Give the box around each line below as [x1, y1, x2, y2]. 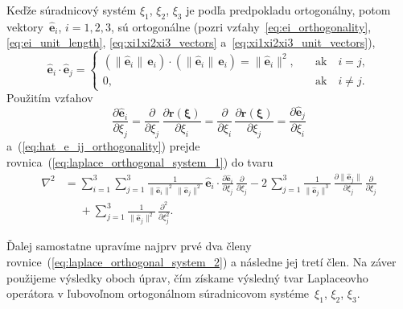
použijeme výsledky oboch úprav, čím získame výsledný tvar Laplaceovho [6, 269, 368, 286]
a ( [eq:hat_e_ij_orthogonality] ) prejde [6, 138, 200, 154]
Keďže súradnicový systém [6, 2, 137, 18]
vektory [6, 18, 43, 35]
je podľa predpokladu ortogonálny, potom [186, 2, 391, 18]
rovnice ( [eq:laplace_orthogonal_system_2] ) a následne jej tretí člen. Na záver [6, 253, 397, 270]
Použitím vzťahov [6, 89, 93, 106]
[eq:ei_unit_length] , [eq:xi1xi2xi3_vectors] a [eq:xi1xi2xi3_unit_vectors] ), [6, 34, 376, 51]
